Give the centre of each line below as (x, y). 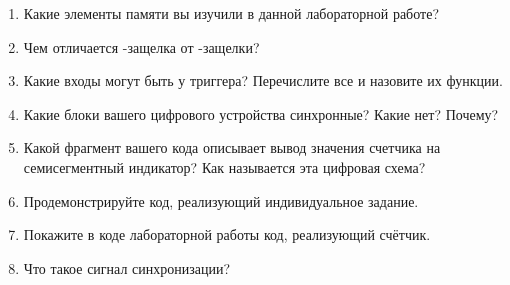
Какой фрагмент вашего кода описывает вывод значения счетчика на (232, 147)
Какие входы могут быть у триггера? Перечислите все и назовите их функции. (263, 80)
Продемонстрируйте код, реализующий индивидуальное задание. (221, 200)
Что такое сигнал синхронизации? (127, 267)
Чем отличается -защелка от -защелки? (141, 46)
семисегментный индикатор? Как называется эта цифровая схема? (224, 166)
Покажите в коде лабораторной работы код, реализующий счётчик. (227, 234)
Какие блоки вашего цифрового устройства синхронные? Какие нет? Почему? (261, 113)
